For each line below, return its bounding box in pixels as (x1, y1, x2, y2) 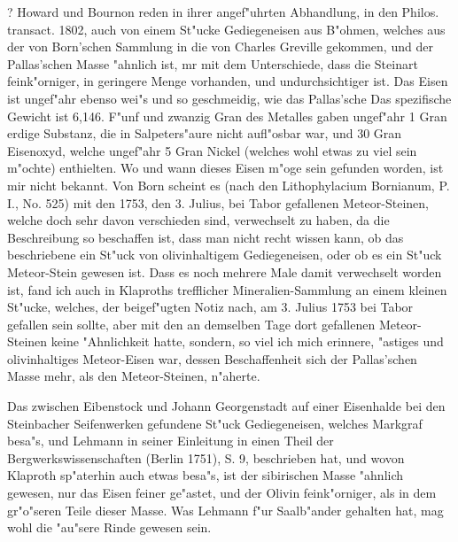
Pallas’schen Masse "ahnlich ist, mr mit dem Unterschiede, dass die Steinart (7, 54, 418, 73)
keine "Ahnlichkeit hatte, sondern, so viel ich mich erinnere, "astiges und (50, 332, 444, 351)
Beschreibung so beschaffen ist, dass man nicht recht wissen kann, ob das (7, 228, 404, 246)
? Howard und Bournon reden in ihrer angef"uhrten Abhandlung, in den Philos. (7, 3, 439, 20)
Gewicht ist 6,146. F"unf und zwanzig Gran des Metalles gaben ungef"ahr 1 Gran (7, 106, 447, 125)
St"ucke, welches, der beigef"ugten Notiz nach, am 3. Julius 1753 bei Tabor (7, 298, 414, 316)
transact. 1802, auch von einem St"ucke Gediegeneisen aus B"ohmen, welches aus (7, 19, 446, 38)
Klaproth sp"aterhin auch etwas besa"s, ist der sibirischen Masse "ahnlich (7, 466, 404, 484)
